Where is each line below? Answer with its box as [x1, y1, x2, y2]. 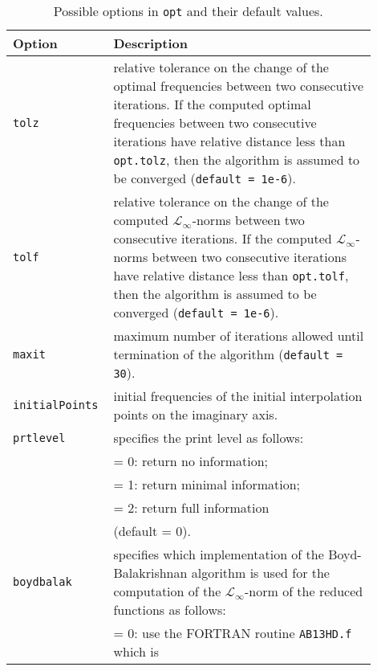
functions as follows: [113, 600, 226, 619]
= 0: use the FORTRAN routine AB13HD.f [113, 624, 352, 642]
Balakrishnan [113, 563, 188, 582]
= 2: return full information [113, 498, 270, 517]
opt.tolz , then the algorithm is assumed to [113, 150, 360, 169]
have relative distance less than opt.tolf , [113, 266, 349, 284]
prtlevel [13, 431, 66, 444]
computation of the [113, 582, 221, 600]
